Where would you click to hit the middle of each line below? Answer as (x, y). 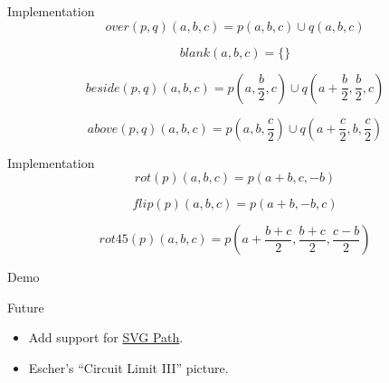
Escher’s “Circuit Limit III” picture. (128, 367)
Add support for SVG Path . (106, 337)
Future (26, 307)
